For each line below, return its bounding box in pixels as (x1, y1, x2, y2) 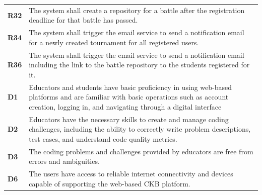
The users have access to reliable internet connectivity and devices (29, 168, 233, 179)
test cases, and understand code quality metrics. (29, 133, 177, 144)
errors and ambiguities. (29, 156, 100, 166)
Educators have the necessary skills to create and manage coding (29, 114, 229, 124)
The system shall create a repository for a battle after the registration (29, 5, 245, 15)
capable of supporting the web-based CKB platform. (29, 178, 190, 188)
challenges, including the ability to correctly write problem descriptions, (29, 124, 251, 134)
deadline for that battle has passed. (29, 15, 138, 25)
